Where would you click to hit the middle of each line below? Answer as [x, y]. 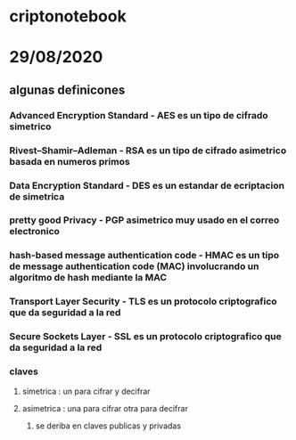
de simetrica [37, 196]
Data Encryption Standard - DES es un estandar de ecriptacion [147, 185]
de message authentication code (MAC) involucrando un [134, 266]
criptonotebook [68, 16]
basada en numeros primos [70, 161]
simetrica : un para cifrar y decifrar [86, 391]
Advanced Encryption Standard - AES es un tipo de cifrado [139, 115]
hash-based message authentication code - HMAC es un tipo [144, 256]
